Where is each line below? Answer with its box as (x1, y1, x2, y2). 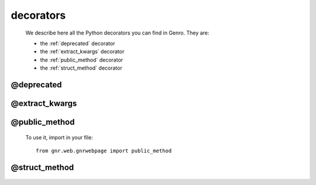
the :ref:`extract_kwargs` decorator (40, 48, 125, 55)
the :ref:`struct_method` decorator (40, 64, 122, 71)
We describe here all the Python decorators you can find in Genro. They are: (25, 29, 209, 36)
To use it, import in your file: (25, 133, 93, 141)
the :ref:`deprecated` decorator (40, 40, 115, 47)
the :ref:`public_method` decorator (40, 56, 123, 63)
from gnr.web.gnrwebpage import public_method (36, 147, 172, 154)
